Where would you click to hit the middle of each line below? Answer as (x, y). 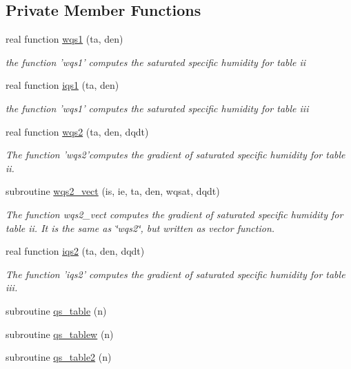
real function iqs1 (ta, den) (62, 85)
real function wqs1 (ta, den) (64, 39)
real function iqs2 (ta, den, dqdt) (75, 251)
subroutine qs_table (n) (56, 310)
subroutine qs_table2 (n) (59, 357)
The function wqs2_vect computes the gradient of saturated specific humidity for (174, 214)
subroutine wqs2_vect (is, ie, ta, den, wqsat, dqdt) (113, 191)
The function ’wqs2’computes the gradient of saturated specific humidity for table (175, 155)
